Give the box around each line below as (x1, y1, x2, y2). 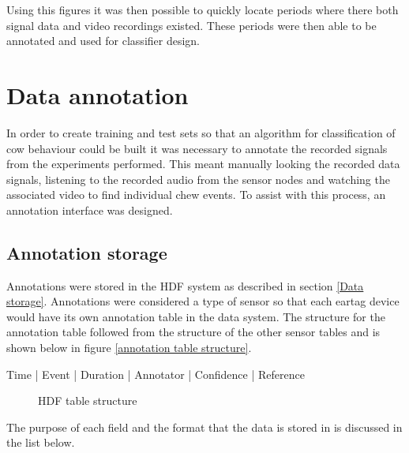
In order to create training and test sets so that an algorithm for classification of (6, 124, 396, 140)
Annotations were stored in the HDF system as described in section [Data (6, 277, 364, 294)
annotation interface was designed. (6, 201, 173, 218)
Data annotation (6, 78, 189, 110)
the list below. (6, 434, 75, 451)
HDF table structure (38, 392, 137, 409)
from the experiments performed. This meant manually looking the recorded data (6, 155, 400, 172)
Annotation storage (6, 240, 167, 264)
